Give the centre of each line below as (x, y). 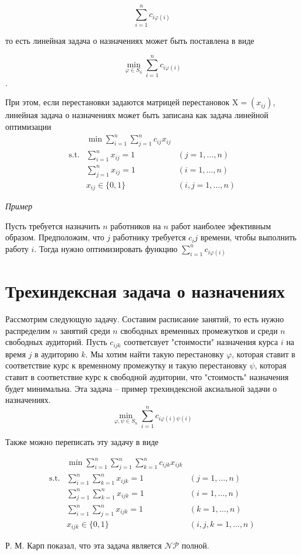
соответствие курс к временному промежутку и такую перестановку (126, 365)
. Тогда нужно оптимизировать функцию (106, 248)
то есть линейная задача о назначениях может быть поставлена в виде (130, 41)
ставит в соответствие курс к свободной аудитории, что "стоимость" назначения (147, 377)
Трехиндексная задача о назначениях (145, 291)
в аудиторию (57, 354)
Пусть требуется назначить (53, 225)
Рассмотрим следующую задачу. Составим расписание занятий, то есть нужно (145, 319)
